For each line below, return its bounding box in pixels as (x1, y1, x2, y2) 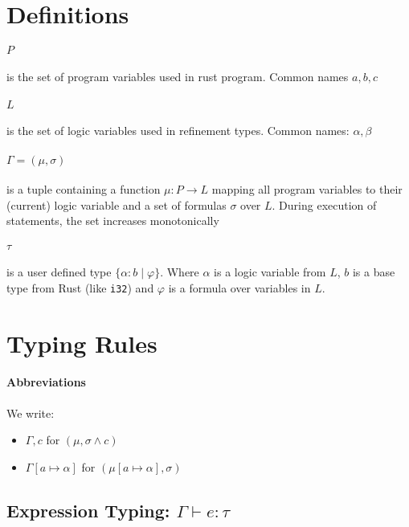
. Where (160, 263, 199, 280)
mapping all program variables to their (211, 181, 403, 198)
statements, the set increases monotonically (6, 212, 219, 229)
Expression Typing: (6, 497, 170, 522)
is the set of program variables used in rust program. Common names (6, 67, 349, 84)
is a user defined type (6, 263, 112, 280)
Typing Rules (6, 326, 157, 359)
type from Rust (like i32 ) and (6, 279, 154, 296)
